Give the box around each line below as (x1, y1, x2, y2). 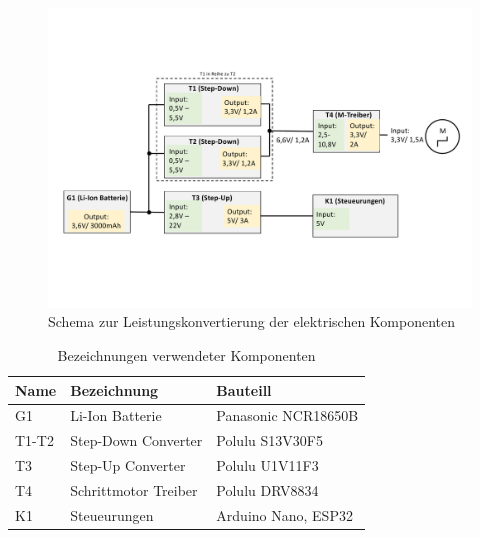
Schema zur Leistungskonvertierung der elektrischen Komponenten (48, 311, 456, 332)
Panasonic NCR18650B (216, 405, 359, 426)
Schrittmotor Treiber (70, 479, 198, 500)
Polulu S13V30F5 (216, 430, 323, 451)
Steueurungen (70, 504, 154, 525)
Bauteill (216, 379, 272, 400)
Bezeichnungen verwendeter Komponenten (57, 344, 316, 365)
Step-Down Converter (70, 430, 203, 451)
